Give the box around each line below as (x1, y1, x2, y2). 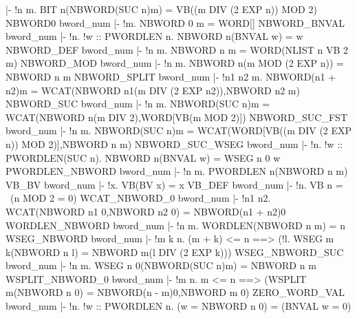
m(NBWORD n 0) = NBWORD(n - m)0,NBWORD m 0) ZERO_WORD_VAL (6, 285, 345, 299)
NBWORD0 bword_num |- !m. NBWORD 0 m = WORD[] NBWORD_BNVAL (6, 15, 345, 30)
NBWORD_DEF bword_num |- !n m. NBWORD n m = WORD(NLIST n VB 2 (6, 42, 348, 56)
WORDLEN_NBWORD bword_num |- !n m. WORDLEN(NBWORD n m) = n (6, 218, 345, 232)
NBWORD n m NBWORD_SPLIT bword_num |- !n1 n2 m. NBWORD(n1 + (6, 69, 336, 83)
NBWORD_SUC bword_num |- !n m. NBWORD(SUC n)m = (6, 96, 270, 111)
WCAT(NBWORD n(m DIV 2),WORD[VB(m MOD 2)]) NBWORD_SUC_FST (6, 109, 347, 124)
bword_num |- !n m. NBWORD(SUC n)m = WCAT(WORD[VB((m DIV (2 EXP (6, 123, 352, 138)
